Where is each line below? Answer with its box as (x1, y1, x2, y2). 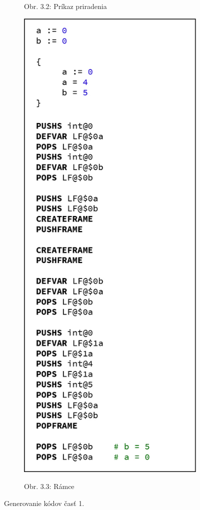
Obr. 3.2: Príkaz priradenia (24, 1, 107, 11)
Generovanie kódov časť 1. (4, 497, 84, 508)
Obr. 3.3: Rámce (24, 481, 74, 491)
